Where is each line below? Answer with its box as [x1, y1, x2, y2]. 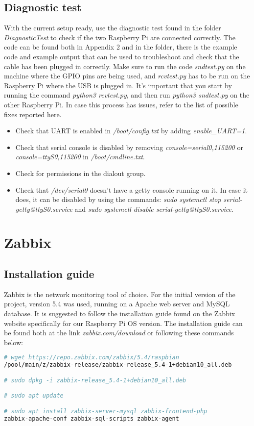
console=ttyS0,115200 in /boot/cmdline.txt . [15, 151, 145, 162]
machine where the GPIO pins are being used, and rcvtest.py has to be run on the [4, 71, 250, 81]
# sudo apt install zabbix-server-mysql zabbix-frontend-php [4, 407, 208, 415]
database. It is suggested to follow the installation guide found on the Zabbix [4, 308, 235, 319]
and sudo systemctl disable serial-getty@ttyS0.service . [74, 203, 233, 214]
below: [4, 337, 23, 347]
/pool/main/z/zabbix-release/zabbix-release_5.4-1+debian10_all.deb [4, 361, 232, 369]
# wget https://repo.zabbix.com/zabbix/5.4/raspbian [4, 354, 179, 361]
